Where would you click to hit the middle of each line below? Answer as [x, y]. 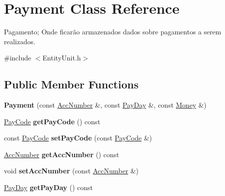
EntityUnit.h [62, 58]
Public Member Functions [71, 84]
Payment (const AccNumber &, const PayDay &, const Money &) [105, 105]
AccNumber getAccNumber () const [62, 154]
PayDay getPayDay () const [49, 187]
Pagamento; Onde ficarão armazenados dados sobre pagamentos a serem [113, 32]
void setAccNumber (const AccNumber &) [71, 171]
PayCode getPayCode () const [52, 121]
